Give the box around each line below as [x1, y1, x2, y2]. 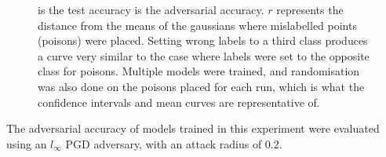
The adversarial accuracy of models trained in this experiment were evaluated [6, 120, 380, 137]
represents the [276, 2, 344, 17]
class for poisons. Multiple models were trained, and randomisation [38, 63, 360, 79]
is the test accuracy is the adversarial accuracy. [38, 2, 264, 17]
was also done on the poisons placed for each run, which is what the [38, 78, 365, 94]
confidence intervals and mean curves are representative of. [38, 93, 320, 110]
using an [6, 135, 47, 152]
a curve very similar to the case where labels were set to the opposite [38, 47, 370, 64]
